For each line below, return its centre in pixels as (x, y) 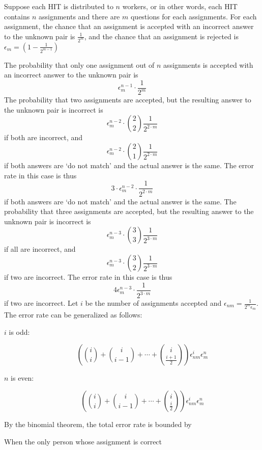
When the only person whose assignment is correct (83, 441)
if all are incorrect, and (40, 249)
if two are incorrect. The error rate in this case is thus (88, 277)
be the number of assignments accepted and (153, 303)
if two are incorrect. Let (41, 303)
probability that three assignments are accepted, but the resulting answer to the (129, 211)
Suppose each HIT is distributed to (59, 6)
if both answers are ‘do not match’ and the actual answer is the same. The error (129, 165)
